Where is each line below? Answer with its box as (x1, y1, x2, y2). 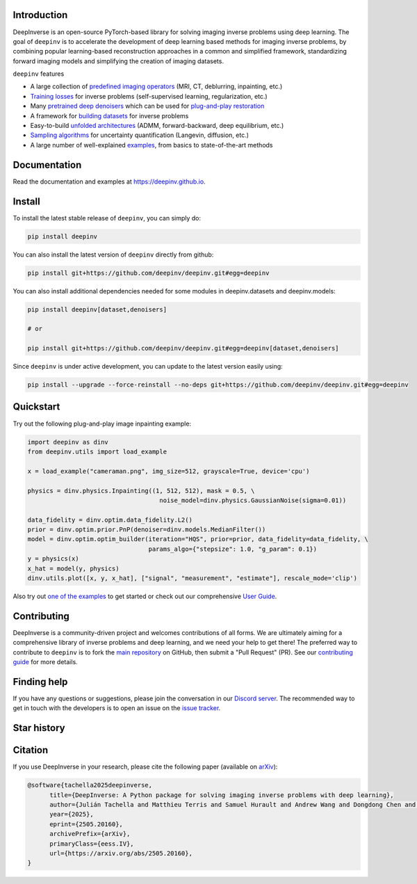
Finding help (13, 675, 68, 688)
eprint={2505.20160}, (49, 820, 123, 828)
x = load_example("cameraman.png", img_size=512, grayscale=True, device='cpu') (27, 467, 310, 475)
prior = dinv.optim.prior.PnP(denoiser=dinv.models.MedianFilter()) (27, 526, 266, 533)
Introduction (13, 9, 68, 21)
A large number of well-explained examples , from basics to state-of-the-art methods (30, 140, 273, 149)
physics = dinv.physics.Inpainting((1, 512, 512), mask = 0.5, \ (27, 487, 255, 495)
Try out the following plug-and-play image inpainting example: (13, 419, 191, 428)
